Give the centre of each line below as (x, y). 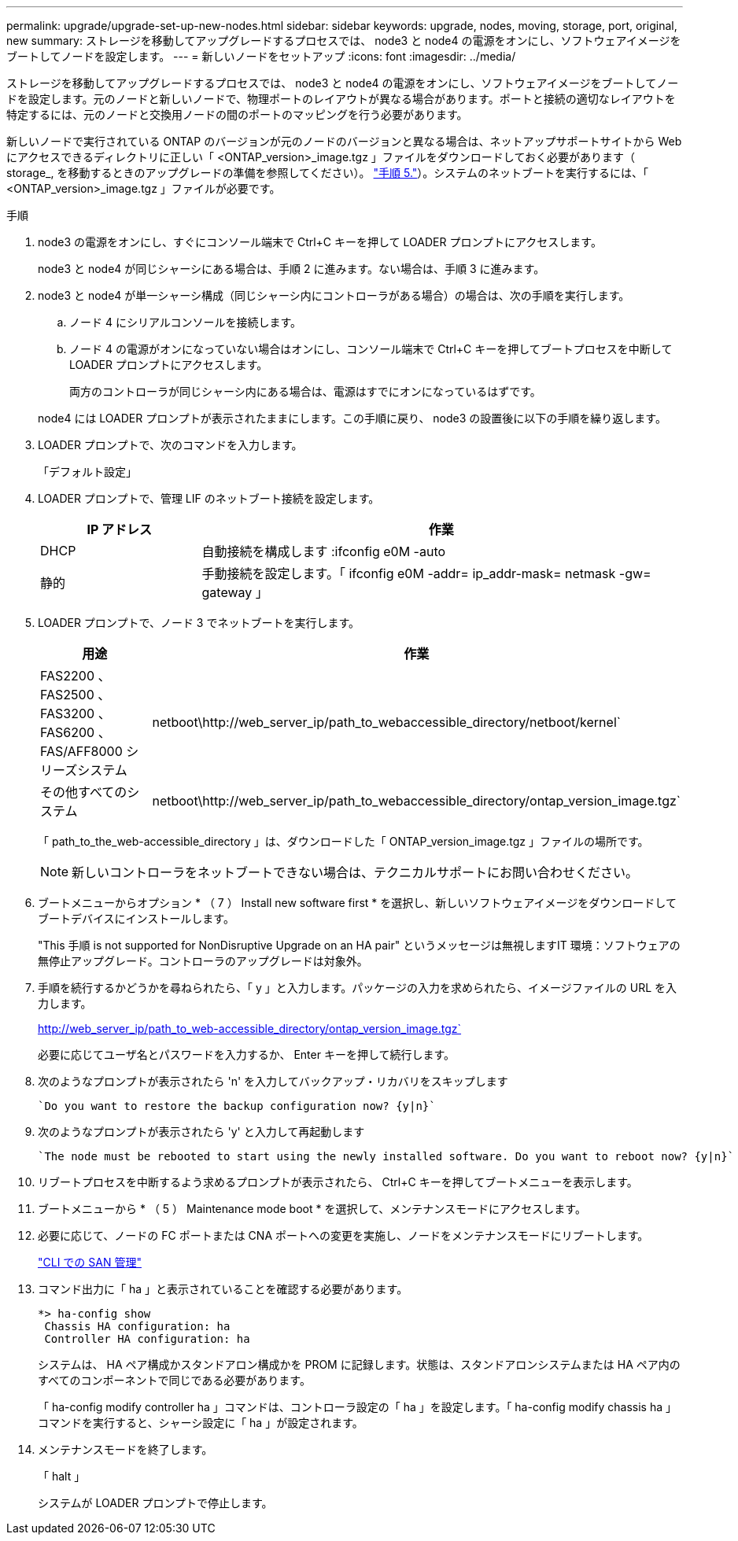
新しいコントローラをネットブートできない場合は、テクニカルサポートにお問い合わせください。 (355, 872)
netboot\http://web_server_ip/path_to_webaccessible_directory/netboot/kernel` (386, 722)
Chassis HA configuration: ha (137, 1326)
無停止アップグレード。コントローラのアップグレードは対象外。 (203, 961)
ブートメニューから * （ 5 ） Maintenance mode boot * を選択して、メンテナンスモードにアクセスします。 (312, 1209)
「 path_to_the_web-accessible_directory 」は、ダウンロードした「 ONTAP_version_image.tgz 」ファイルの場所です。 (343, 841)
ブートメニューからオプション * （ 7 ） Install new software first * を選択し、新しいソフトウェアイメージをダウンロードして (357, 903)
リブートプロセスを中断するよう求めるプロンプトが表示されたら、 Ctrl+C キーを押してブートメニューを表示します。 (338, 1182)
